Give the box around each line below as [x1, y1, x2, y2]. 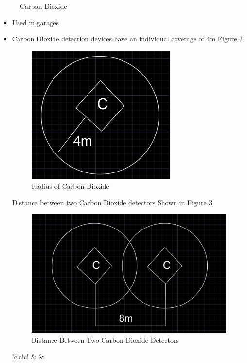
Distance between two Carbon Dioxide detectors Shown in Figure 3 [12, 197, 212, 207]
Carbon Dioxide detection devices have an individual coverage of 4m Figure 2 [12, 34, 243, 44]
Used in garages [12, 17, 59, 27]
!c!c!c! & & [12, 351, 44, 361]
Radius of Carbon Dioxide [31, 181, 109, 191]
